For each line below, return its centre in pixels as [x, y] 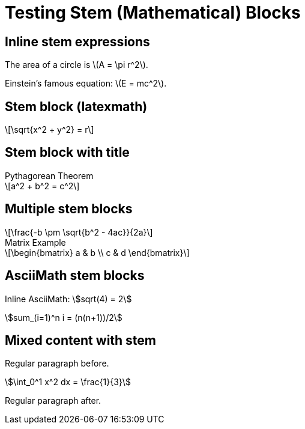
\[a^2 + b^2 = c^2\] [42, 186]
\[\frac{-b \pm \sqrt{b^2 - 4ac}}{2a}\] [79, 232]
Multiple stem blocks [69, 209]
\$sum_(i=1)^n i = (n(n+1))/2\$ [64, 317]
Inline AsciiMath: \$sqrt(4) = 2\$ [68, 299]
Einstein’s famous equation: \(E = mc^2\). [86, 84]
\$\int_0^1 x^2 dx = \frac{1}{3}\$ [68, 382]
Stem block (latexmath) [76, 106]
